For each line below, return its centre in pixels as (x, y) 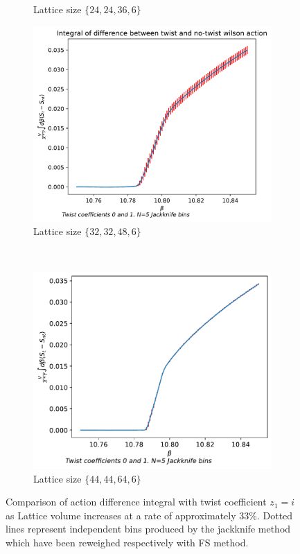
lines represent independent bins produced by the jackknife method (148, 529)
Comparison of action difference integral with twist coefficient (136, 502)
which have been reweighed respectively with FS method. (127, 543)
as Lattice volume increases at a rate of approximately (121, 515)
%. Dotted (271, 515)
